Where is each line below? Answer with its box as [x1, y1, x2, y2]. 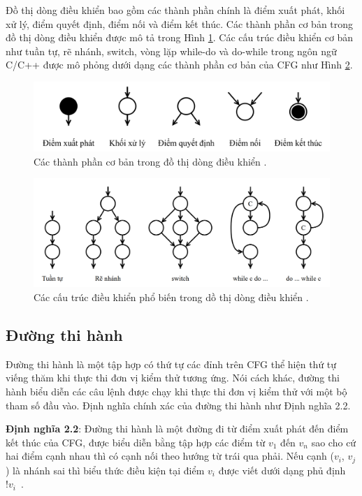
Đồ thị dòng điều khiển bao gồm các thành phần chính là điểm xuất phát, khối [6, 3, 345, 17]
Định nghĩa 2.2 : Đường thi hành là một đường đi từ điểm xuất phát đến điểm [6, 421, 349, 436]
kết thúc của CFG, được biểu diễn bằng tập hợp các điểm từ [6, 435, 266, 449]
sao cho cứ [311, 435, 356, 449]
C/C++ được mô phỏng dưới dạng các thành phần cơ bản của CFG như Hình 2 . [6, 57, 353, 72]
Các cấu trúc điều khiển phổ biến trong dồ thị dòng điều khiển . [34, 290, 309, 305]
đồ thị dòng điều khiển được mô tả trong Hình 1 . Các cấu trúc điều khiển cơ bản [6, 30, 354, 45]
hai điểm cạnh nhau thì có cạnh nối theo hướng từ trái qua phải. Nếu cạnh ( [6, 448, 334, 463]
